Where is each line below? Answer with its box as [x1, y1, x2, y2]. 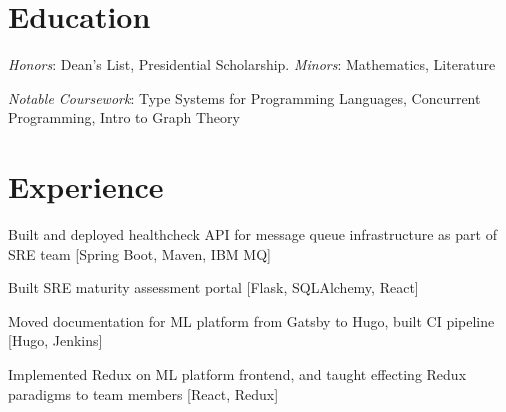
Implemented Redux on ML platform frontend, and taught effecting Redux [8, 364, 467, 384]
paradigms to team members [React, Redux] [8, 383, 279, 404]
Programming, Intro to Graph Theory [8, 107, 240, 128]
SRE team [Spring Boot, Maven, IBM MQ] [8, 243, 271, 264]
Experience [8, 166, 164, 207]
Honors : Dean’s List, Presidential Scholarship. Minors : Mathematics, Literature [8, 54, 496, 75]
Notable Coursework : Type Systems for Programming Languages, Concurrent [8, 87, 481, 108]
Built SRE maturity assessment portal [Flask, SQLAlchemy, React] [8, 277, 419, 298]
